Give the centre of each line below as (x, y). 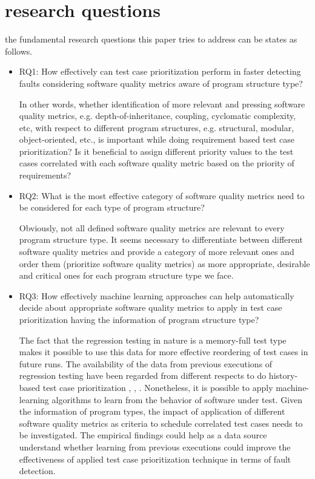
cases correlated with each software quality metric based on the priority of (157, 163)
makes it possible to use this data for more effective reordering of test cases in (164, 352)
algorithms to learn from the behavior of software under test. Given (177, 399)
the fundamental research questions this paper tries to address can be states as (151, 39)
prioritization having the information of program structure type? (139, 319)
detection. (37, 471)
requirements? (45, 175)
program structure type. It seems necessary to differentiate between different (161, 240)
